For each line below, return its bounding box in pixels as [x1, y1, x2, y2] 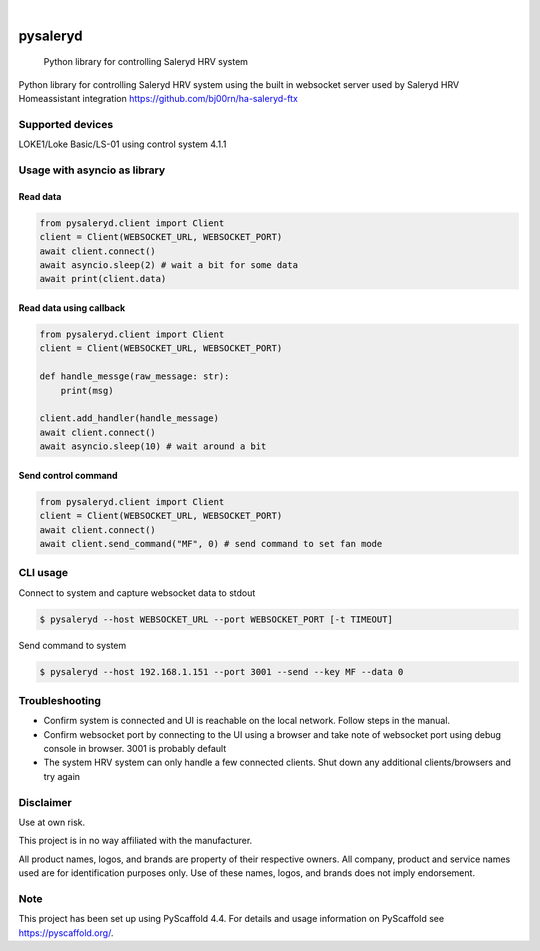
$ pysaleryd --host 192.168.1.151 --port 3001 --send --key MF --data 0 [39, 666, 404, 677]
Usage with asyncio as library [18, 163, 166, 177]
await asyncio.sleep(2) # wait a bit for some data [39, 260, 299, 271]
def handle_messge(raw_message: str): [39, 371, 230, 382]
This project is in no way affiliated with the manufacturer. [18, 835, 253, 847]
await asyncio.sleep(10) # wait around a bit [39, 441, 267, 452]
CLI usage [18, 566, 69, 580]
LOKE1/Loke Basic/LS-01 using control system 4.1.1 [18, 138, 227, 150]
